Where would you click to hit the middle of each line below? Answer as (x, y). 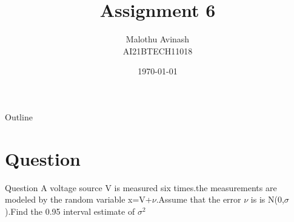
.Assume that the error (199, 199)
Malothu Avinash (158, 39)
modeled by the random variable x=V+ (79, 199)
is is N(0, (267, 199)
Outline (19, 116)
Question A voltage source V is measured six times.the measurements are (141, 187)
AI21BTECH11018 (158, 51)
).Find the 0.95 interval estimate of (70, 211)
